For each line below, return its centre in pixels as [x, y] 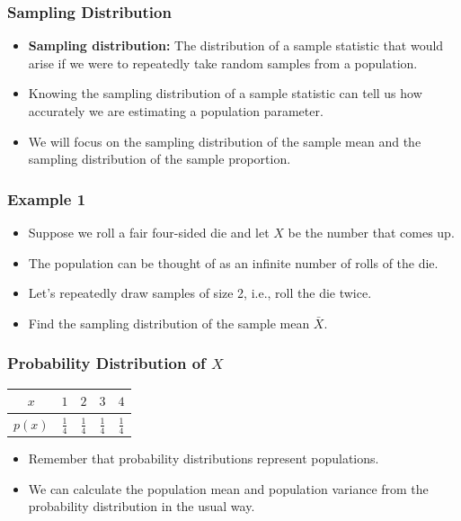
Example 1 [47, 198]
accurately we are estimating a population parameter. [176, 111]
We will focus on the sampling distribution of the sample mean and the [225, 141]
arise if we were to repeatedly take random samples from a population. [223, 63]
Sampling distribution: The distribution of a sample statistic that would [236, 45]
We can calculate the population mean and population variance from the [228, 488]
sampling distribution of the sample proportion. [160, 159]
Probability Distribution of [106, 363]
